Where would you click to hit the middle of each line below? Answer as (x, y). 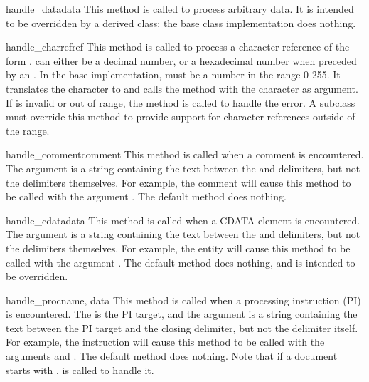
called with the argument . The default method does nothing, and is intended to (181, 262)
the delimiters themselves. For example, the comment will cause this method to (178, 182)
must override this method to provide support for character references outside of (181, 117)
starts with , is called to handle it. (80, 370)
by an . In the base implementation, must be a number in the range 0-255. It (173, 74)
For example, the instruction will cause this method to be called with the (165, 342)
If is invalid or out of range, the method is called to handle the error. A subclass (181, 102)
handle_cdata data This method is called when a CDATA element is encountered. (183, 220)
